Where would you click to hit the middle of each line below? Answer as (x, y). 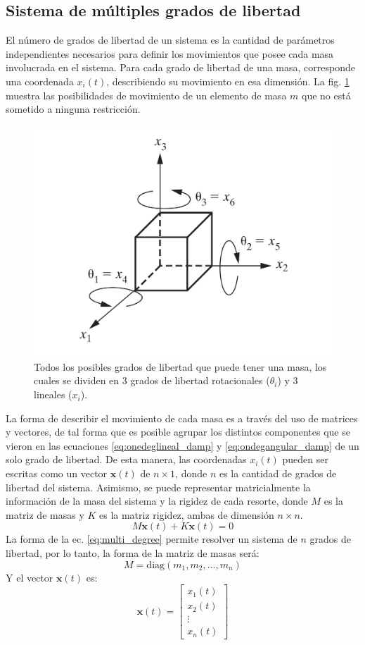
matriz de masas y (45, 514)
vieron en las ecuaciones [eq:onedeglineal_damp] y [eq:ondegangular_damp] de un (182, 445)
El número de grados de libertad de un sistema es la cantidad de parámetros (170, 40)
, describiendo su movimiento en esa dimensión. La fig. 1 (228, 81)
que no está (326, 95)
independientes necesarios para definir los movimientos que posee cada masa (170, 53)
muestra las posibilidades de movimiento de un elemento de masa (146, 95)
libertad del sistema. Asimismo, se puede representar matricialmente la (158, 487)
